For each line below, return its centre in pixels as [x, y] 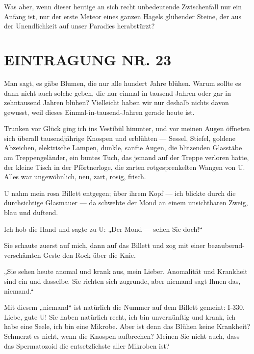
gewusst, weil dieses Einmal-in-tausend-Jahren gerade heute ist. [99, 112]
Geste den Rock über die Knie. [89, 255]
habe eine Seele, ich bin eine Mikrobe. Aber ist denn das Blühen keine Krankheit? [127, 326]
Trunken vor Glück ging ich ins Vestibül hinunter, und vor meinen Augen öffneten [127, 128]
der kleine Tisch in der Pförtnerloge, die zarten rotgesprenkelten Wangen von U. [125, 167]
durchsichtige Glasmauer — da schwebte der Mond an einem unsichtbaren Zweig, [126, 203]
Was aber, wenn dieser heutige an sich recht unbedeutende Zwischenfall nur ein [123, 6]
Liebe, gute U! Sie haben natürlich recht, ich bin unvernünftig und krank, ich [120, 316]
